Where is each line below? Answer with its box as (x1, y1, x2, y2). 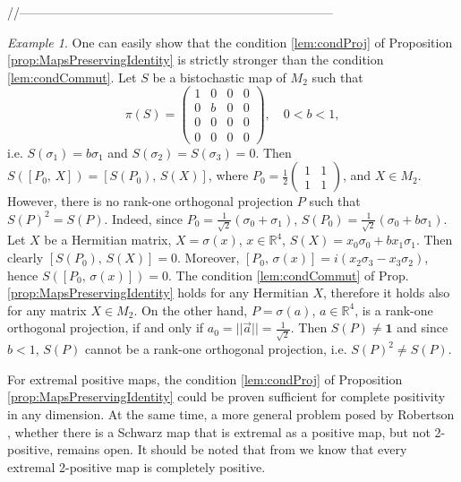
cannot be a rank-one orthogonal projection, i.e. (84, 340, 347, 358)
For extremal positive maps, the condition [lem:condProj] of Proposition (7, 369, 403, 388)
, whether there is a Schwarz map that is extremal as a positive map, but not (7, 422, 431, 441)
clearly (7, 248, 44, 267)
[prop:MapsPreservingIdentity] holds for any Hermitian (7, 283, 309, 302)
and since (397, 318, 448, 337)
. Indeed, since (104, 209, 184, 228)
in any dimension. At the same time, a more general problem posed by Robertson (7, 404, 455, 423)
